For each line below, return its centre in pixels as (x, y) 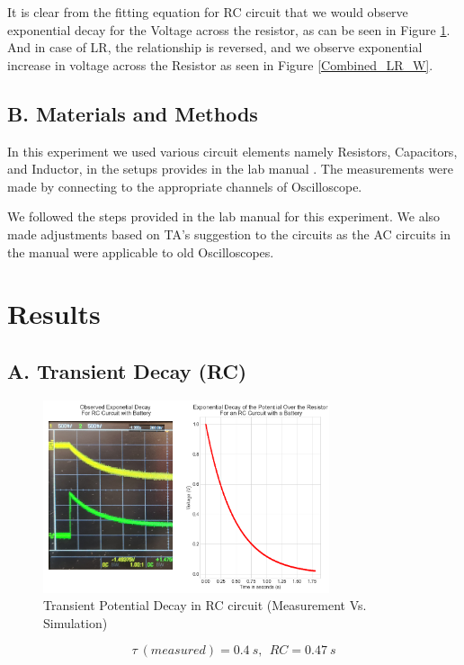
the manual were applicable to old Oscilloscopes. (141, 252)
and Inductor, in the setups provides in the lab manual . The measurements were (230, 169)
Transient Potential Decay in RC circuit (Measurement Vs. (205, 605)
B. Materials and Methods (133, 113)
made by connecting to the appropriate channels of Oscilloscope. (185, 186)
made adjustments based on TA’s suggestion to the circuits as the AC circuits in (229, 234)
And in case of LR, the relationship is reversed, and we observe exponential (215, 47)
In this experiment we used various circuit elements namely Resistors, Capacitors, (232, 151)
